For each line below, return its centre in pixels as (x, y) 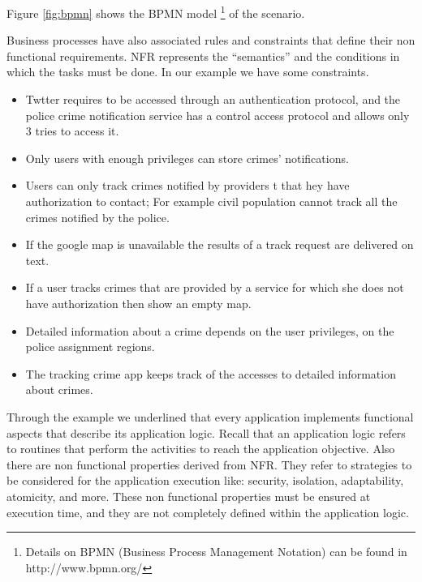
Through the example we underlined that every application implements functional (210, 416)
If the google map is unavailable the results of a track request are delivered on (220, 244)
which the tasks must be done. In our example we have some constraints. (188, 72)
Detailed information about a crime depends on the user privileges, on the (210, 330)
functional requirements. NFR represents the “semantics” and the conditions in (203, 56)
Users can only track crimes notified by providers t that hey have (187, 185)
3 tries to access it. (72, 131)
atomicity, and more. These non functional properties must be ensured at (189, 496)
